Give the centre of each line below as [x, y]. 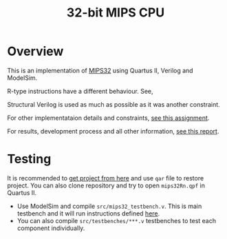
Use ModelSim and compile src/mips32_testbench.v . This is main [109, 206]
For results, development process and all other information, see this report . [113, 131]
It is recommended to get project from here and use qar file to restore [106, 178]
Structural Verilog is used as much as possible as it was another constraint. [113, 104]
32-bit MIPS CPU [116, 13]
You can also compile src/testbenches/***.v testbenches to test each [117, 220]
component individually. [51, 228]
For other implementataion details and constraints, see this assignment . [108, 118]
